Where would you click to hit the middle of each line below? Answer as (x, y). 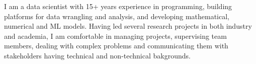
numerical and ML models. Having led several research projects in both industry (128, 26)
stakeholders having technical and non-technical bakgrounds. (97, 55)
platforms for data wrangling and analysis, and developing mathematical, (117, 16)
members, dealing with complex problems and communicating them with (116, 46)
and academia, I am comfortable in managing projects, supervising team (115, 36)
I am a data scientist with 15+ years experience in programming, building (118, 6)
